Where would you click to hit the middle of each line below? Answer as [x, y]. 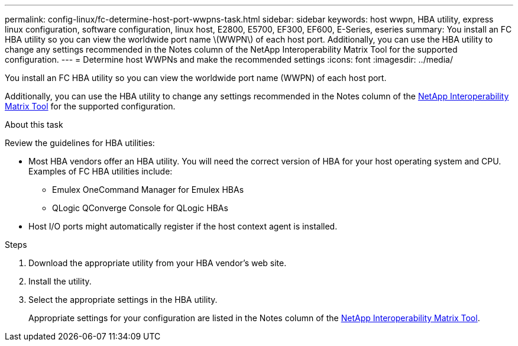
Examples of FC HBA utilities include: [101, 171]
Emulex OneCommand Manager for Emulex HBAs [148, 190]
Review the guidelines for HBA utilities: [80, 143]
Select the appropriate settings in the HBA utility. [123, 300]
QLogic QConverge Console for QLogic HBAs [140, 208]
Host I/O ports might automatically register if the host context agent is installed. [183, 226]
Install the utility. [60, 281]
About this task [34, 125]
